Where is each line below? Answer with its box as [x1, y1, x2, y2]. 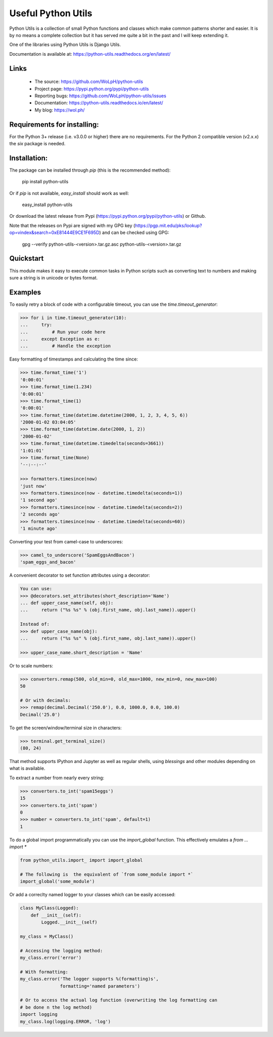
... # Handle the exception [20, 343, 111, 349]
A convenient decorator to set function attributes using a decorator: [9, 572, 150, 578]
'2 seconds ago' [20, 511, 61, 517]
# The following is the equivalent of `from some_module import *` [20, 871, 194, 877]
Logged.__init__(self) [41, 920, 98, 925]
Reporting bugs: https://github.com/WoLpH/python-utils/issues [34, 93, 166, 99]
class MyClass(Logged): [20, 905, 79, 911]
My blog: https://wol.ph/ [34, 107, 85, 113]
